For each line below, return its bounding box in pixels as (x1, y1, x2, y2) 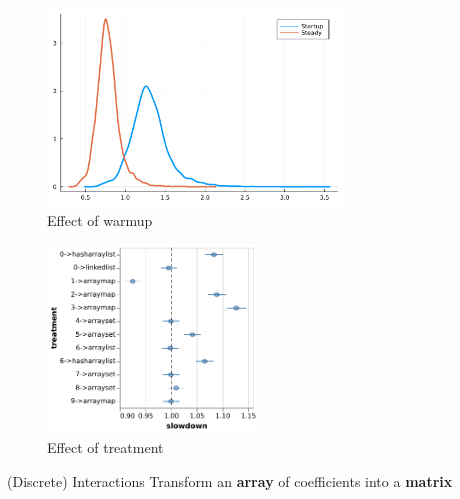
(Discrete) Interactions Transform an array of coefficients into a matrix (7, 470, 453, 491)
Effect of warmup (47, 209, 153, 230)
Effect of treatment (47, 437, 164, 458)
